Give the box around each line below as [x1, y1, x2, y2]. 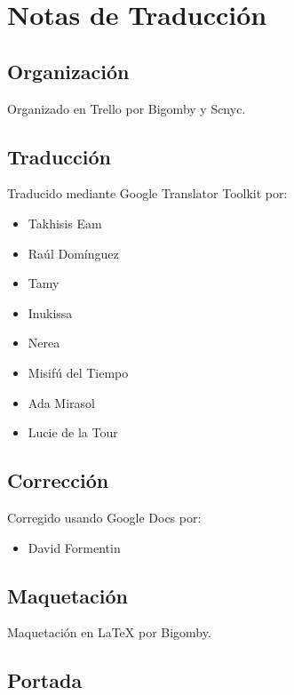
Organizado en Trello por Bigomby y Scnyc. [7, 99, 246, 117]
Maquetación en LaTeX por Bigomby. [7, 623, 211, 642]
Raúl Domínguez [28, 244, 119, 262]
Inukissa [28, 303, 73, 322]
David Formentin [28, 538, 121, 556]
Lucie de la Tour [28, 423, 118, 442]
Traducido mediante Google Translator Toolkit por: [7, 184, 288, 203]
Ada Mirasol [28, 393, 95, 411]
